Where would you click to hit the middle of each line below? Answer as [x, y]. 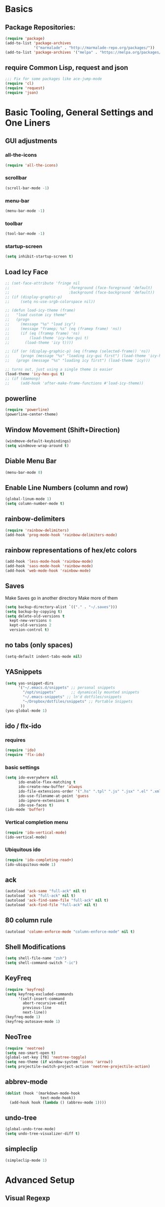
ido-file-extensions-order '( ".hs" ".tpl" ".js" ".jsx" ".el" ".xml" [91, 791]
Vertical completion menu [37, 822]
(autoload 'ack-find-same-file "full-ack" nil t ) [57, 900]
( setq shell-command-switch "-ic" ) [41, 963]
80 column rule [29, 920]
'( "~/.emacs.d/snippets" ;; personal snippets [67, 688]
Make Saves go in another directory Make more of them [61, 598]
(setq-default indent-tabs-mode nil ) [44, 656]
